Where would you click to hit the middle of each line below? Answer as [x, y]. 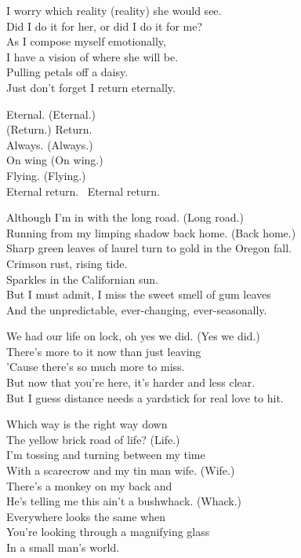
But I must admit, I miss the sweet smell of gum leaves [139, 294]
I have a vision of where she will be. [92, 56]
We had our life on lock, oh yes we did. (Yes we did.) [133, 336]
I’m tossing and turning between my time [106, 455]
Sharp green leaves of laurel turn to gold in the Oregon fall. [149, 248]
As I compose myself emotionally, [86, 41]
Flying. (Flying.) [46, 175]
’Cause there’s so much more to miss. [96, 367]
